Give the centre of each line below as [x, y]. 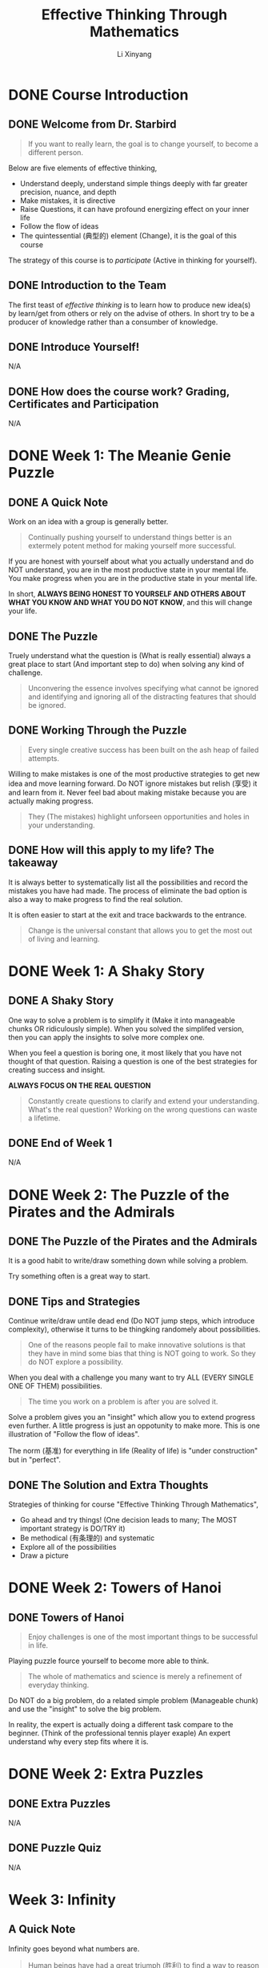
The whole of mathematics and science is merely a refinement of [135, 1677]
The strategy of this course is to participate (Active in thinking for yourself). [133, 260]
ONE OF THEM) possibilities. [55, 1386]
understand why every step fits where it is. [79, 1742]
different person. [56, 152]
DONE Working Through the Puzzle [98, 731]
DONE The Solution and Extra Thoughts [108, 1485]
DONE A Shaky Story [61, 1001]
